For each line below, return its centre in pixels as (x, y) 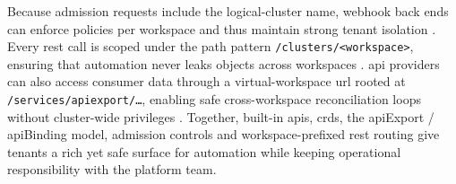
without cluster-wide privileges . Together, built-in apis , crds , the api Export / (221, 116)
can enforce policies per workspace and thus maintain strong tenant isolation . (222, 28)
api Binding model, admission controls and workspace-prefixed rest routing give (224, 134)
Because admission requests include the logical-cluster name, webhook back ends (228, 11)
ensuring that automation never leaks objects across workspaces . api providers (224, 63)
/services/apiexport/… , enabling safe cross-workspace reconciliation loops (214, 99)
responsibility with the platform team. (112, 169)
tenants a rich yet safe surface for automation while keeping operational (204, 151)
